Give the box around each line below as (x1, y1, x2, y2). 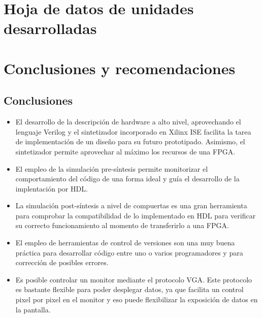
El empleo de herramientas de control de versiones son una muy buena (15, 237, 235, 248)
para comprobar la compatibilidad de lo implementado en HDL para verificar (15, 210, 256, 220)
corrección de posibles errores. (15, 257, 109, 268)
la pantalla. (15, 304, 51, 314)
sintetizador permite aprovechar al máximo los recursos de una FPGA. (15, 146, 236, 156)
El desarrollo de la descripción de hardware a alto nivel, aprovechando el (15, 116, 241, 127)
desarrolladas (4, 18, 97, 39)
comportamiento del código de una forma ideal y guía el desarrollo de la (15, 173, 240, 184)
